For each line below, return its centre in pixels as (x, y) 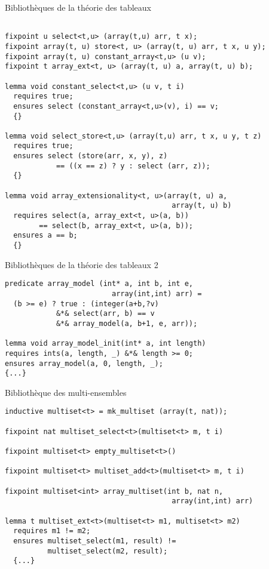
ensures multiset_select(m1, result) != (95, 541)
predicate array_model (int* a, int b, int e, (99, 284)
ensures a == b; (45, 236)
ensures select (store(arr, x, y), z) (91, 156)
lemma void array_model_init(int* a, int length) (106, 344)
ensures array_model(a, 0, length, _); (84, 363)
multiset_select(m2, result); (108, 551)
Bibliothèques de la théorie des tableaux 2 (82, 264)
